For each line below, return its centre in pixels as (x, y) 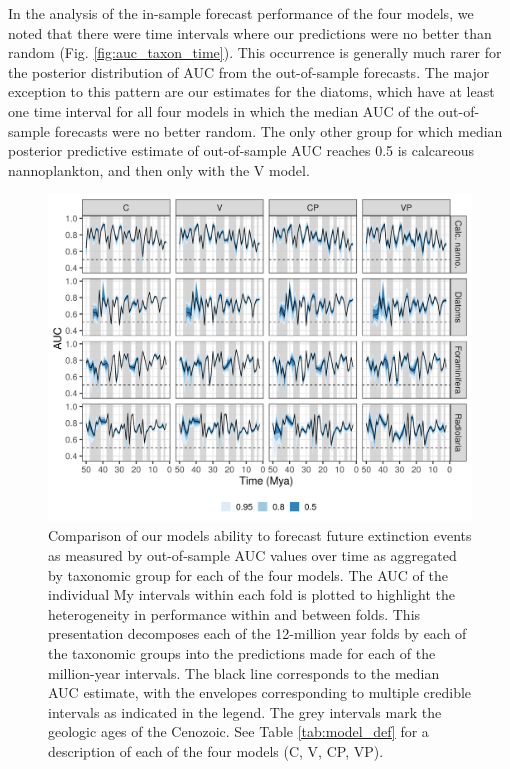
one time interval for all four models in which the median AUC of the (221, 110)
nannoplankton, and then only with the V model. (159, 169)
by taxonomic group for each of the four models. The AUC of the (248, 574)
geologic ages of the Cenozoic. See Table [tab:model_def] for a (238, 731)
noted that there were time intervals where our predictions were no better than (250, 32)
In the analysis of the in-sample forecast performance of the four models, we (241, 13)
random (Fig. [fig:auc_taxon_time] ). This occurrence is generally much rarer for (255, 52)
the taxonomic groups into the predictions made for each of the (242, 653)
